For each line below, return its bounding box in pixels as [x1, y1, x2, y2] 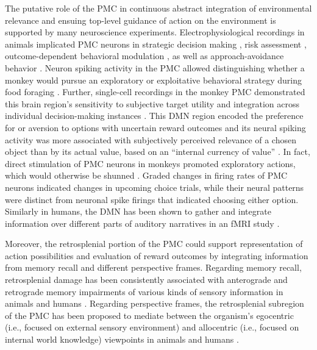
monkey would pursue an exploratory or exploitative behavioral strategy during [5, 73, 302, 86]
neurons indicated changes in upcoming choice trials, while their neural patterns [5, 180, 304, 193]
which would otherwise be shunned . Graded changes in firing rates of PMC [5, 169, 288, 182]
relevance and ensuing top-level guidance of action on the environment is [5, 13, 276, 26]
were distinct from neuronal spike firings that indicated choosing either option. [5, 193, 299, 205]
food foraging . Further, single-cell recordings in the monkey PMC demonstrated [5, 85, 305, 98]
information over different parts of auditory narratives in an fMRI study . [5, 216, 280, 229]
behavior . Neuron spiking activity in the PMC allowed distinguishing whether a [5, 61, 305, 74]
